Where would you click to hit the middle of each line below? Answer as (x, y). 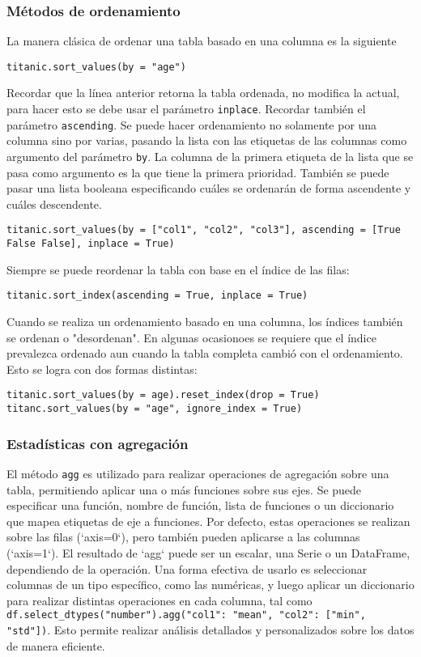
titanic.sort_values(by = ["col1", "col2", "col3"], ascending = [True (204, 230)
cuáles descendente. (54, 203)
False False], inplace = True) (91, 244)
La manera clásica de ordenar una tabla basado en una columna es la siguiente (202, 41)
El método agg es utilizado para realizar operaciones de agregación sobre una (198, 473)
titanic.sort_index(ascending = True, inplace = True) (157, 296)
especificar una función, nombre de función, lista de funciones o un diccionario (200, 505)
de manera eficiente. (56, 645)
